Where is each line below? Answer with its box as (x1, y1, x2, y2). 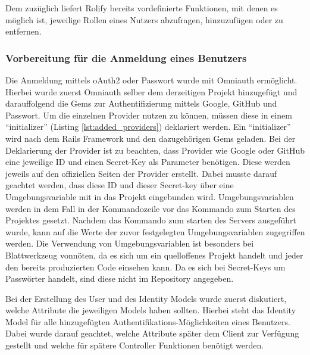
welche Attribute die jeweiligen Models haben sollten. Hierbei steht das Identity (5, 304, 296, 316)
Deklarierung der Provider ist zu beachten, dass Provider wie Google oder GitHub (5, 144, 305, 156)
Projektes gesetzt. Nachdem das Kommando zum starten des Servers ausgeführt (5, 214, 296, 226)
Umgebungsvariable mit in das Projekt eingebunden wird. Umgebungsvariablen (5, 190, 294, 203)
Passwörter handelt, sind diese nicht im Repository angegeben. (5, 272, 234, 285)
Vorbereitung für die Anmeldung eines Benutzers (5, 50, 247, 65)
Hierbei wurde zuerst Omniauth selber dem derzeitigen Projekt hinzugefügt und (5, 85, 298, 98)
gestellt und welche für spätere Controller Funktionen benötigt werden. (5, 339, 264, 351)
